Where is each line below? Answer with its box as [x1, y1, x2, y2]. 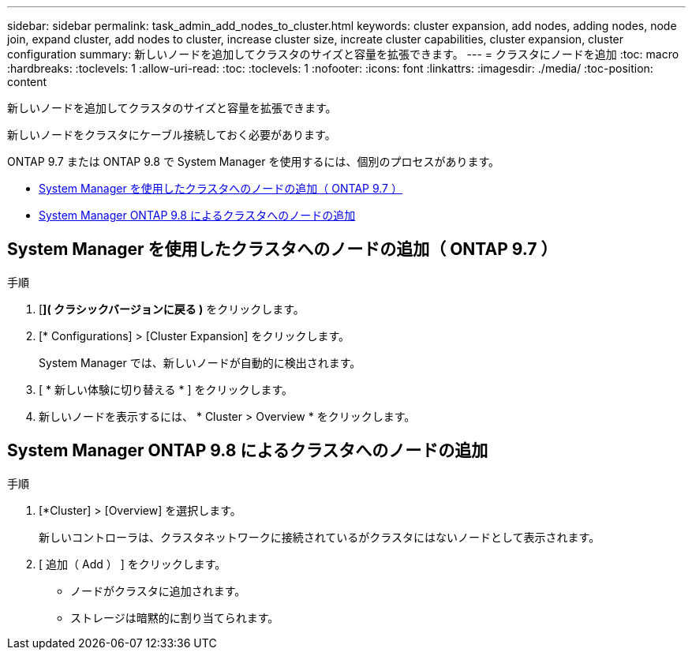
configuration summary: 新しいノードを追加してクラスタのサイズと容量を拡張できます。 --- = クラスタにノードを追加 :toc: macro [7, 47, 679, 61]
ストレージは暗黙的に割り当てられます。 [70, 610, 279, 624]
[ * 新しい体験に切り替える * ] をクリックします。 [39, 382, 294, 396]
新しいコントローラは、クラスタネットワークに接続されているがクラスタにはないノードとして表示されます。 [39, 530, 600, 544]
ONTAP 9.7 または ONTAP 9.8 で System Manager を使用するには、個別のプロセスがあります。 [7, 155, 500, 168]
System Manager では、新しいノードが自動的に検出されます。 [39, 355, 361, 369]
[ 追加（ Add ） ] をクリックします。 [39, 557, 226, 571]
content [7, 75, 47, 88]
